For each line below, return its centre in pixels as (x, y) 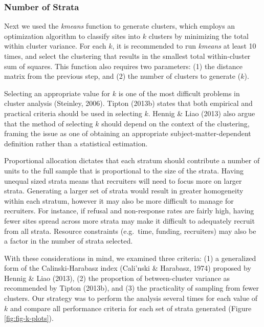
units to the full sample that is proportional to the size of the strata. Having (124, 170)
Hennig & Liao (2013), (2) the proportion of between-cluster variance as (117, 278)
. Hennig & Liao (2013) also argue (202, 113)
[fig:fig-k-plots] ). (29, 318)
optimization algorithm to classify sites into (72, 36)
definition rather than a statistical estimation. (76, 143)
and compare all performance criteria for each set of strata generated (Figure (131, 308)
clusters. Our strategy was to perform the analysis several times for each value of (131, 298)
